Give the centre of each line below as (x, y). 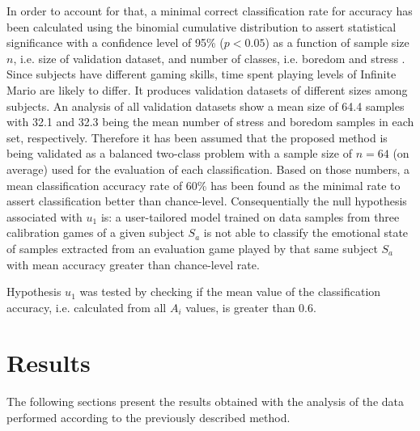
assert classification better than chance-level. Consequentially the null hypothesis (207, 201)
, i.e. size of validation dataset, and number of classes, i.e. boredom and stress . (209, 58)
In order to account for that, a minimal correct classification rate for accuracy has (210, 11)
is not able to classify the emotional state (306, 232)
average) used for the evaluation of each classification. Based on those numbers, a (208, 169)
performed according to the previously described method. (148, 417)
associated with (45, 216)
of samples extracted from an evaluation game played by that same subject (192, 248)
